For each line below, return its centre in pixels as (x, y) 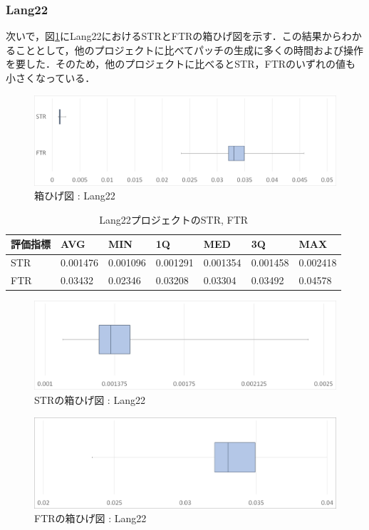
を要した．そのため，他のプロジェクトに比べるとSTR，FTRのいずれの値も (181, 64)
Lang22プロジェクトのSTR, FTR (174, 219)
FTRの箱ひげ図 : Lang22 (90, 518)
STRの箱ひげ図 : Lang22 (90, 399)
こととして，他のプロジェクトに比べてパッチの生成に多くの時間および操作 (189, 50)
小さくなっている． (51, 78)
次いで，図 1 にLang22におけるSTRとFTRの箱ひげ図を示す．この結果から (174, 36)
